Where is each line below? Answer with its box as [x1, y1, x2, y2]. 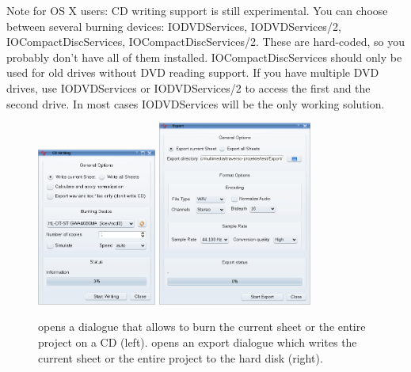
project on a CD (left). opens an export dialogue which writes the [38, 334, 357, 351]
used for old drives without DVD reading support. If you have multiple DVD [6, 64, 379, 81]
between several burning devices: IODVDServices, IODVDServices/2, [6, 17, 341, 34]
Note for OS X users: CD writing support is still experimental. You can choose [6, 2, 388, 18]
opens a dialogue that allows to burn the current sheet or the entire [38, 318, 366, 335]
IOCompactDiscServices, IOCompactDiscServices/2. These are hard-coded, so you [6, 33, 405, 50]
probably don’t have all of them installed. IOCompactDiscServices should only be [6, 48, 402, 65]
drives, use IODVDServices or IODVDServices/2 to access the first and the [6, 79, 371, 96]
